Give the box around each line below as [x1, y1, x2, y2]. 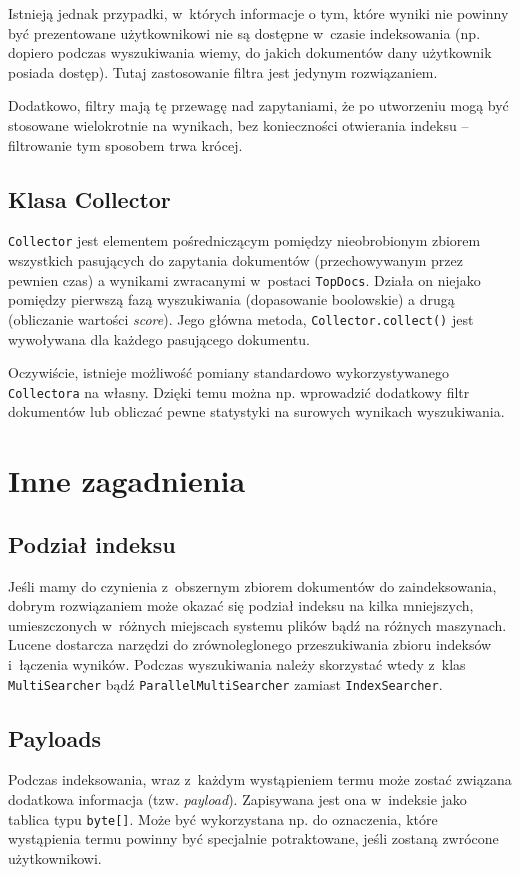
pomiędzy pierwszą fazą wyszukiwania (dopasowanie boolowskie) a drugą [8, 289, 455, 310]
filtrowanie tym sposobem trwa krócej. [8, 134, 243, 155]
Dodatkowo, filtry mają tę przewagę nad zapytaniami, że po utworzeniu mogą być [8, 95, 509, 116]
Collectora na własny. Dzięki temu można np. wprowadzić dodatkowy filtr [8, 381, 470, 402]
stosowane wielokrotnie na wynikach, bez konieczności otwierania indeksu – [8, 114, 469, 135]
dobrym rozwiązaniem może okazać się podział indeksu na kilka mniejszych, [8, 595, 474, 616]
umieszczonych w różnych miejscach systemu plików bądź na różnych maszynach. [8, 614, 507, 635]
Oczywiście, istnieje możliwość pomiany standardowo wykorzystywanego [8, 362, 450, 383]
